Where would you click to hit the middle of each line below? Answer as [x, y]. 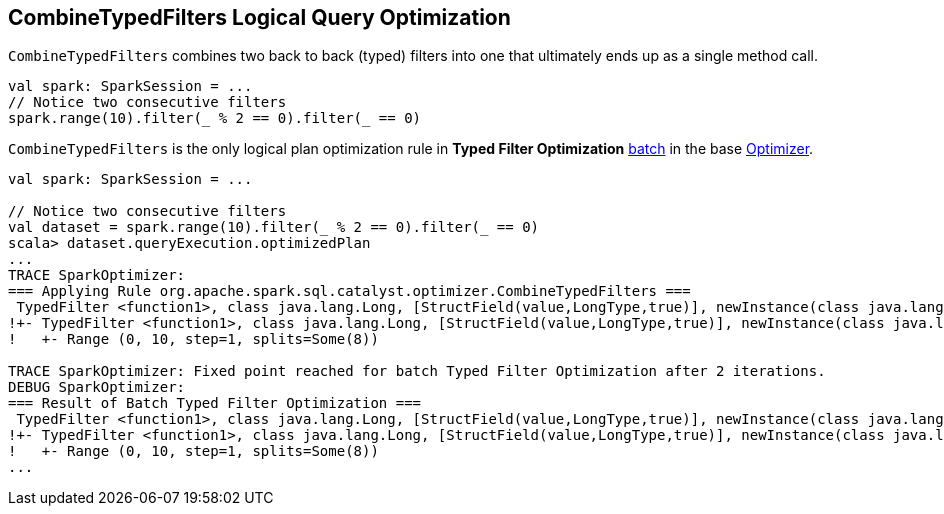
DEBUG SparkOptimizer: [97, 387]
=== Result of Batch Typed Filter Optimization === [215, 403]
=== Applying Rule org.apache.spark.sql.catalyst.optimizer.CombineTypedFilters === [349, 291]
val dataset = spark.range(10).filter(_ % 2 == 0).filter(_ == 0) [274, 227]
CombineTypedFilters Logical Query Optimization [259, 17]
